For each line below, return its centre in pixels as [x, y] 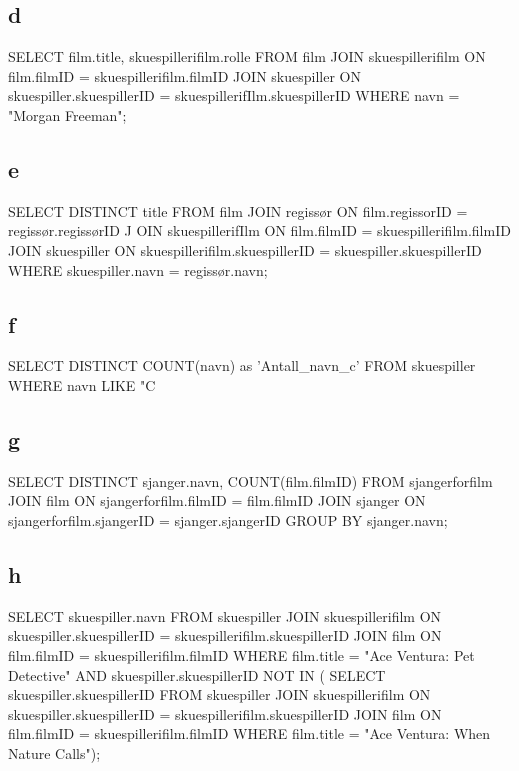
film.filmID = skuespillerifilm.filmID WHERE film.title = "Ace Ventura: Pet [241, 654]
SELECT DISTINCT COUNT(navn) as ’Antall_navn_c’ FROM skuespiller [242, 365]
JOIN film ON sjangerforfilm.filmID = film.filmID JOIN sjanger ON [217, 500]
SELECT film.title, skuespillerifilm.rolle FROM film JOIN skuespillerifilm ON [247, 56]
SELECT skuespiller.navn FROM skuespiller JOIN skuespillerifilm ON [225, 615]
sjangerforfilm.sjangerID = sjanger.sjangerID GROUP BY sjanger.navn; [228, 519]
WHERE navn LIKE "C [82, 384]
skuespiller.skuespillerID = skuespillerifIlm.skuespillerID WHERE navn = [234, 95]
